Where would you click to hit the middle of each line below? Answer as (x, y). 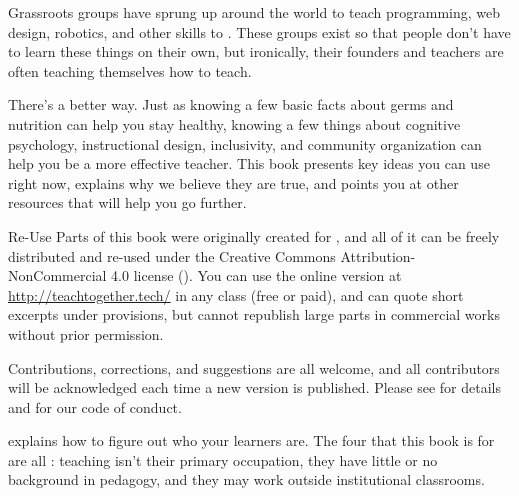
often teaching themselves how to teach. (130, 70)
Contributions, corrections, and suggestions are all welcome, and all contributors (254, 367)
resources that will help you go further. (127, 202)
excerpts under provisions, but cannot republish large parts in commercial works (254, 314)
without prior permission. (86, 333)
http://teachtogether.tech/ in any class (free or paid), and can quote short (236, 294)
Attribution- (378, 255)
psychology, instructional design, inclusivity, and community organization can (245, 143)
